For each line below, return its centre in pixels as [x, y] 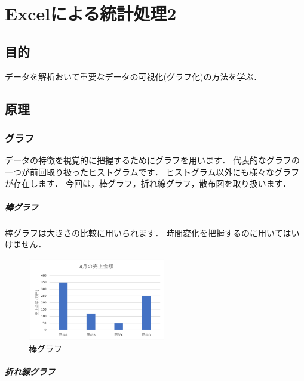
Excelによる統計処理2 [91, 13]
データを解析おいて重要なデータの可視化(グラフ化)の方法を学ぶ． [133, 76]
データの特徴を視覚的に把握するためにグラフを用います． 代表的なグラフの [153, 160]
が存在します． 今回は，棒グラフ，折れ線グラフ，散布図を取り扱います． [148, 183]
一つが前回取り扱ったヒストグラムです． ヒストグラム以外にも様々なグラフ [152, 171]
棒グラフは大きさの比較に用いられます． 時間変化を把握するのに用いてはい [152, 232]
